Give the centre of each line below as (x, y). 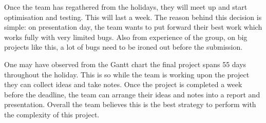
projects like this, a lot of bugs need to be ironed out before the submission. (123, 47)
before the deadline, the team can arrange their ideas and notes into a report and (132, 94)
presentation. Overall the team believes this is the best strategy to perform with (130, 104)
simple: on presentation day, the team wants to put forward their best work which (133, 27)
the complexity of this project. (52, 114)
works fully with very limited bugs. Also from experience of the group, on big (126, 37)
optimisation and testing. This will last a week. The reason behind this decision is (133, 17)
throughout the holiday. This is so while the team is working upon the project (127, 74)
